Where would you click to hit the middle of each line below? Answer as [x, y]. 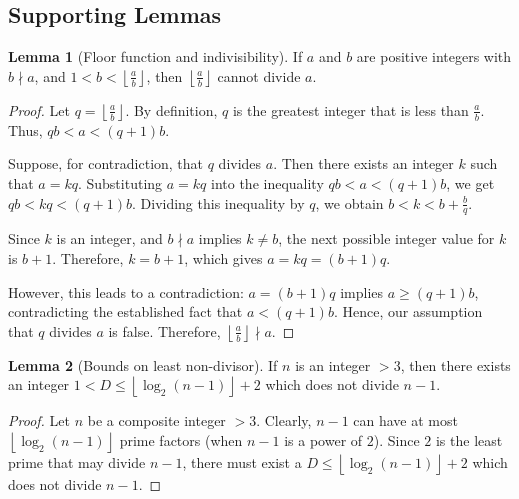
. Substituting [120, 182]
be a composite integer [156, 420]
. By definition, [171, 109]
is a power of [323, 439]
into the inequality [267, 182]
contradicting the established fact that [125, 311]
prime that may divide [77, 461]
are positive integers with [434, 56]
